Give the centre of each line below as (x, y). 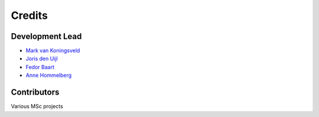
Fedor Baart (40, 67)
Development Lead (46, 36)
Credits (30, 15)
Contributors (35, 92)
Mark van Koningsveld (53, 51)
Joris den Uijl (42, 58)
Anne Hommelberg (49, 75)
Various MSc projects (37, 106)
